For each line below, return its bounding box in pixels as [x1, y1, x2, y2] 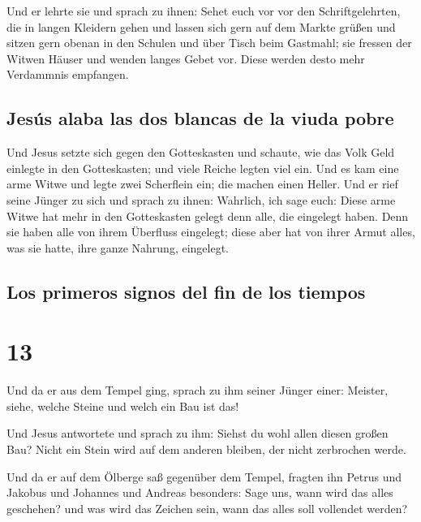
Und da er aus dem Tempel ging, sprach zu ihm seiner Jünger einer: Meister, [6, 382, 389, 399]
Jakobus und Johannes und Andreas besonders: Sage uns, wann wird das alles [6, 484, 393, 501]
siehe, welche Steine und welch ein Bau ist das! [6, 397, 239, 414]
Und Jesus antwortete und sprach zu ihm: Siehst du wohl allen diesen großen [6, 425, 389, 442]
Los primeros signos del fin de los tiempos [6, 278, 366, 304]
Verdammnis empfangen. [6, 66, 129, 83]
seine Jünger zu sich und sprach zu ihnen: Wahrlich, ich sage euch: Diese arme [6, 191, 396, 208]
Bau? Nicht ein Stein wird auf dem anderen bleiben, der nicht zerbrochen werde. [6, 441, 406, 458]
